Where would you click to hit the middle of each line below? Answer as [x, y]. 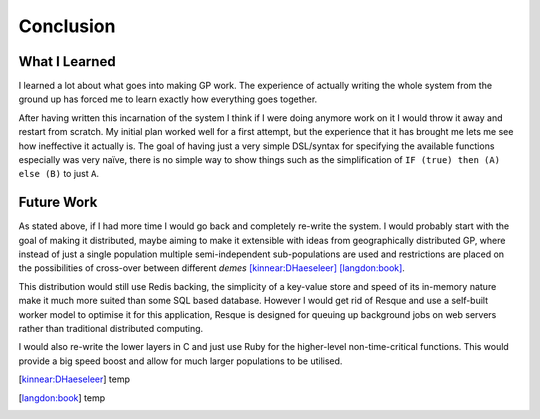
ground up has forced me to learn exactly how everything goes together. [168, 99]
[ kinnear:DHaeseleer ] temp [74, 379]
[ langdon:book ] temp [62, 397]
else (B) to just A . [59, 174]
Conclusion [67, 26]
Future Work [58, 202]
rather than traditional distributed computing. [111, 329]
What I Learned [67, 61]
